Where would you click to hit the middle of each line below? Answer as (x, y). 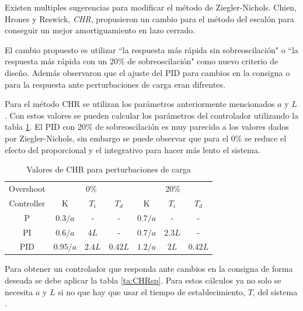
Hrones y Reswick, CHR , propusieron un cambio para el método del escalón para (149, 18)
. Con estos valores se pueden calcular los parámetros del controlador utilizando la (152, 115)
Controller (27, 203)
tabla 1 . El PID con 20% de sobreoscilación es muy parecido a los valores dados (147, 127)
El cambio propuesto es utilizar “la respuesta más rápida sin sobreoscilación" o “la (151, 49)
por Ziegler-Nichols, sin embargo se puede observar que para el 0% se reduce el (146, 138)
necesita (19, 291)
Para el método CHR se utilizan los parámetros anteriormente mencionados (140, 104)
